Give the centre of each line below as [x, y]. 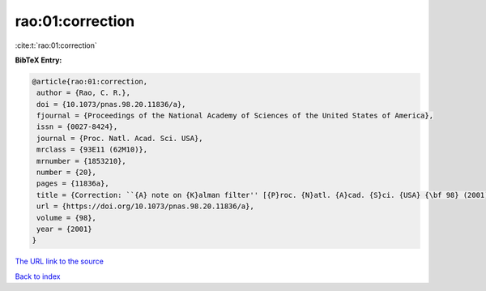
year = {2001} [64, 229]
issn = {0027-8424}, [77, 127]
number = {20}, [67, 173]
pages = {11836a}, [73, 184]
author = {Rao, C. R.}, [84, 93]
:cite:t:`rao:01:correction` [56, 45]
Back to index [38, 276]
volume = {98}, [67, 218]
